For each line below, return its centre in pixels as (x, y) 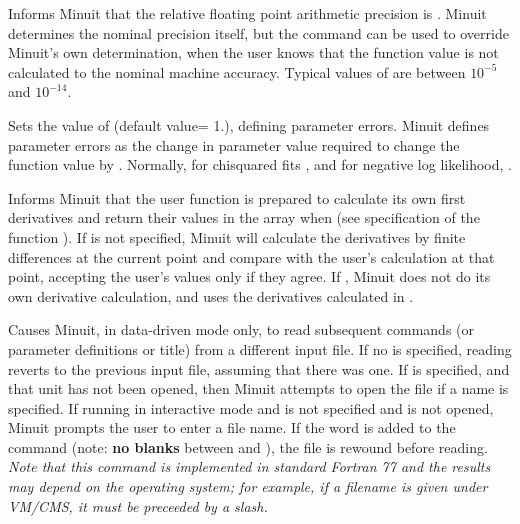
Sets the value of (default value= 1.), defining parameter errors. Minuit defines (249, 124)
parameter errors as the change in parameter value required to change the (234, 144)
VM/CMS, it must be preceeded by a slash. (138, 505)
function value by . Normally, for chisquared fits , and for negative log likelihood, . (260, 164)
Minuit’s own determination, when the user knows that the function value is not (253, 52)
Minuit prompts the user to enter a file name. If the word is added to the (232, 427)
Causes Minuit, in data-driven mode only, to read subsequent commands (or (241, 329)
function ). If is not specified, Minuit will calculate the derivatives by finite (237, 236)
